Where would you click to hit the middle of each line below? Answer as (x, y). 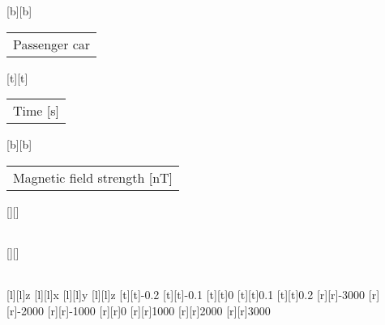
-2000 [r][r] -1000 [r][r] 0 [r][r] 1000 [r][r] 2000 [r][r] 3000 (144, 310)
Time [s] (36, 111)
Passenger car (52, 44)
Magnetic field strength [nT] (93, 177)
